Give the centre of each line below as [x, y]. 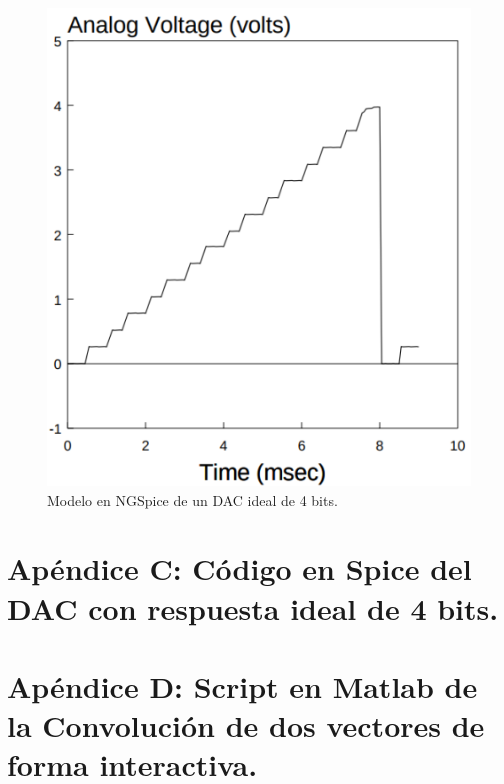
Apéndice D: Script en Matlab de [242, 686]
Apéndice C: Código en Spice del [239, 568]
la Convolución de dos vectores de [246, 725]
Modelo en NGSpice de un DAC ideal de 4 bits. [192, 499]
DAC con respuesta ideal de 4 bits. [253, 607]
